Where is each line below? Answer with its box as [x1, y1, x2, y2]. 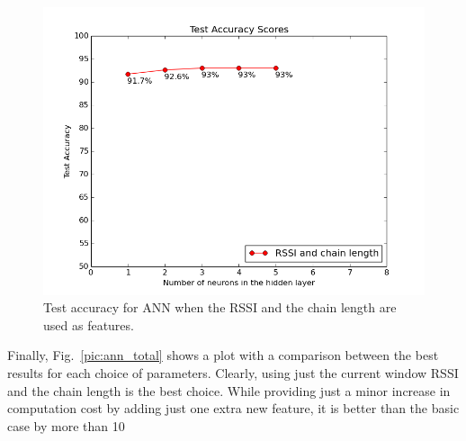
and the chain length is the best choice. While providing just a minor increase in [7, 381, 451, 400]
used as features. [43, 315, 134, 334]
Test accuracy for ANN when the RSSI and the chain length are [43, 298, 397, 317]
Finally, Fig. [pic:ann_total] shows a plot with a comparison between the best [7, 346, 439, 364]
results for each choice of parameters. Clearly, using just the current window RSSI [7, 363, 459, 382]
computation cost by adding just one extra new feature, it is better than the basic [7, 399, 460, 418]
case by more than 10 [7, 416, 125, 435]
